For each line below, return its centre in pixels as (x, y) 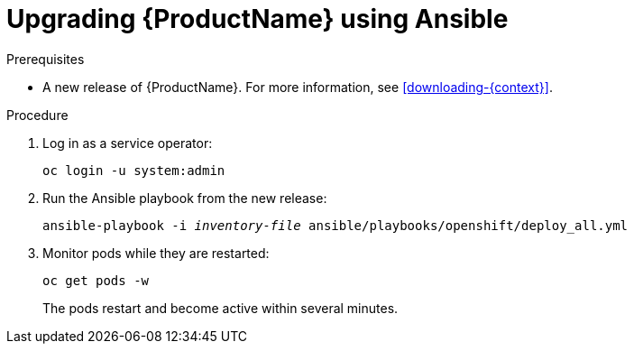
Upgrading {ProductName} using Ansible (257, 19)
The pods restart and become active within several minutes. (221, 308)
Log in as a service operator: (128, 143)
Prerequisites (46, 59)
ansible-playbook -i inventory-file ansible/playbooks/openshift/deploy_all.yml (335, 225)
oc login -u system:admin (134, 170)
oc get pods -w (96, 280)
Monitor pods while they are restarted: (156, 253)
